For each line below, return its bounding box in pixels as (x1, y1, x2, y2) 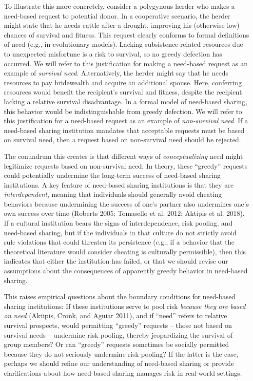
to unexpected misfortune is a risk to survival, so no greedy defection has (4, 48, 222, 58)
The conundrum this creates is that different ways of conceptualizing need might (4, 151, 243, 161)
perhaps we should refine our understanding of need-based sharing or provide (4, 358, 234, 368)
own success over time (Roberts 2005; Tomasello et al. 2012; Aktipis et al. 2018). (4, 208, 245, 218)
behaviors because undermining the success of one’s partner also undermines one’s (4, 198, 249, 209)
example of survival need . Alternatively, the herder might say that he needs (4, 68, 228, 78)
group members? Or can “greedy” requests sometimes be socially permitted (4, 339, 229, 349)
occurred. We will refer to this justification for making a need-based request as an (4, 58, 248, 68)
